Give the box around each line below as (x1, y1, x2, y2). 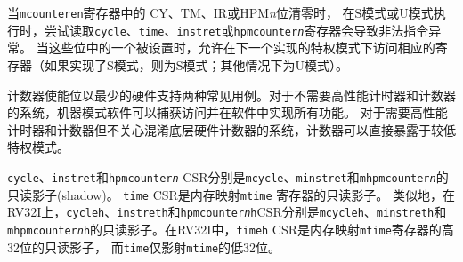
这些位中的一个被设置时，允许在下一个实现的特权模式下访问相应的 (48, 38, 435, 57)
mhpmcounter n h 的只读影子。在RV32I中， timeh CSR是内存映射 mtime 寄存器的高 (7, 219, 454, 238)
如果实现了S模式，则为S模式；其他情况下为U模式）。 (44, 55, 349, 74)
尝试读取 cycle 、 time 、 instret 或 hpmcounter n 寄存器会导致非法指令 (44, 20, 429, 39)
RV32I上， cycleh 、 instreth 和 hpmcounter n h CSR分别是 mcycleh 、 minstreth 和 (7, 202, 447, 221)
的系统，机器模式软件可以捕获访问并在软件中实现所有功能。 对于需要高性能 (7, 103, 448, 122)
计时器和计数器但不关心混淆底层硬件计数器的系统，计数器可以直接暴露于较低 (7, 120, 456, 139)
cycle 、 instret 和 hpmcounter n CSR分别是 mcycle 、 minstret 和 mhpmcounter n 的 (7, 167, 449, 186)
